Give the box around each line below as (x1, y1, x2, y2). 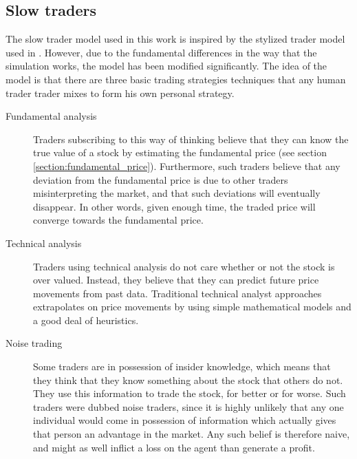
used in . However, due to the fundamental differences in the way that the (6, 45, 317, 59)
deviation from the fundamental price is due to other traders (33, 172, 288, 186)
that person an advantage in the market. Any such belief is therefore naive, (33, 427, 350, 441)
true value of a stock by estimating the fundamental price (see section (33, 145, 327, 160)
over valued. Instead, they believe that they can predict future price (33, 273, 319, 287)
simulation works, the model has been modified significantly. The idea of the (6, 58, 327, 73)
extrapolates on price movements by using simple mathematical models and (33, 299, 351, 314)
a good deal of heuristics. (33, 312, 139, 327)
